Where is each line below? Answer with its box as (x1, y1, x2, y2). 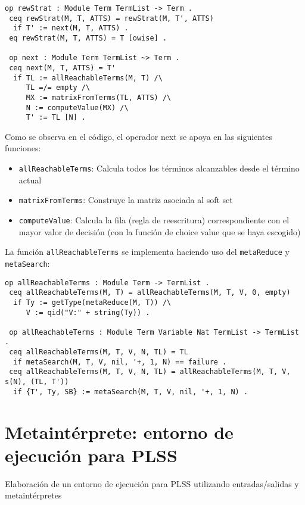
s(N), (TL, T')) (5, 378, 69, 386)
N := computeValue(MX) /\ (26, 103, 129, 112)
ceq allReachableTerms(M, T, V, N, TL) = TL (9, 348, 188, 357)
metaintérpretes (5, 489, 62, 501)
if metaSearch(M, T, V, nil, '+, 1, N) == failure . (13, 357, 227, 366)
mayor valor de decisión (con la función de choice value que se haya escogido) (18, 225, 301, 238)
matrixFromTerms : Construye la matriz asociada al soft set (18, 194, 233, 206)
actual (18, 173, 42, 186)
